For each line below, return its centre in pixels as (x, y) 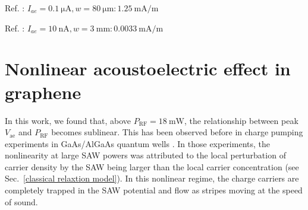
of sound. (21, 201)
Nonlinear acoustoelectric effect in (148, 69)
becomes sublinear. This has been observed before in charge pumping (177, 132)
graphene (43, 92)
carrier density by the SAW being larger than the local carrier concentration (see (152, 166)
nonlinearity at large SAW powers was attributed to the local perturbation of (145, 155)
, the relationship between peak (241, 120)
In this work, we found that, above (68, 120)
